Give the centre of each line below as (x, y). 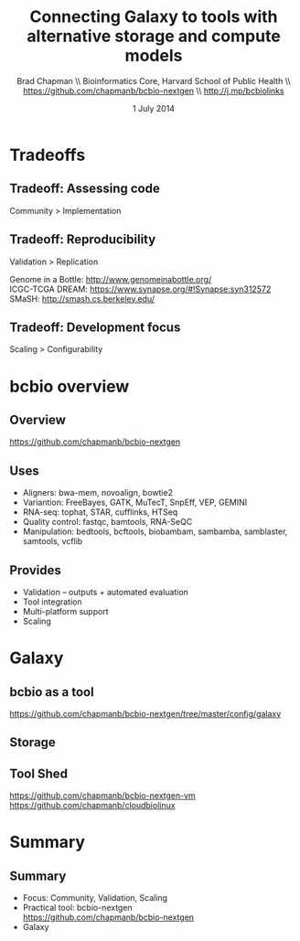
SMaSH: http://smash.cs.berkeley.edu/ (82, 298)
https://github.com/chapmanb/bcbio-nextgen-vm (103, 796)
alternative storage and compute (154, 36)
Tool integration (52, 602)
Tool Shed (39, 773)
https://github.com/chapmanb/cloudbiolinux (92, 806)
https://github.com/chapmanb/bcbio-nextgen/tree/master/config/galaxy (145, 714)
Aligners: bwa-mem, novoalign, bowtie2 (98, 493)
